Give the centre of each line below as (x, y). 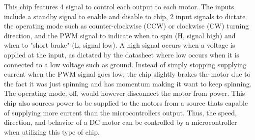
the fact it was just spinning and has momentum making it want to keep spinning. (128, 83)
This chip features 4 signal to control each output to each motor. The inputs (119, 6)
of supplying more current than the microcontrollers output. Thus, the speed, (120, 112)
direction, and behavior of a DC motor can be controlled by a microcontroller (121, 122)
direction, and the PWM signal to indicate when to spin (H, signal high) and (120, 35)
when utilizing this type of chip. (52, 131)
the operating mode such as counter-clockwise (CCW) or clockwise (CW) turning (127, 26)
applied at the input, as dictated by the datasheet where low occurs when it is (122, 54)
